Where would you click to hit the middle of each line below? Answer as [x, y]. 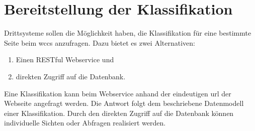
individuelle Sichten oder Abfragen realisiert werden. [85, 123]
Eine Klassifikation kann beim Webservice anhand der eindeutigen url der [118, 93]
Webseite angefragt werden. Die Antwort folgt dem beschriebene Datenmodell [124, 103]
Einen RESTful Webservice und [65, 59]
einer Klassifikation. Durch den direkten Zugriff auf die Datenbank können [119, 113]
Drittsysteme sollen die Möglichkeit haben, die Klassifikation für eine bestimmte [128, 33]
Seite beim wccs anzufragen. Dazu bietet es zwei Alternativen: [100, 42]
